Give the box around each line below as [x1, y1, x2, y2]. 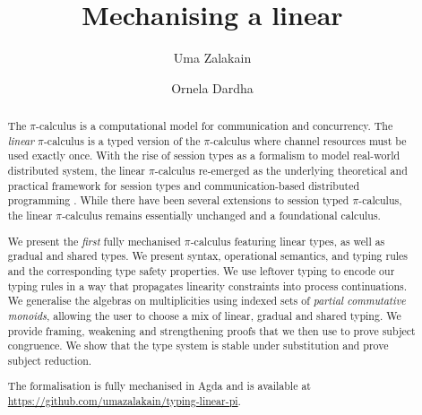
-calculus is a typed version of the [43, 133, 201, 148]
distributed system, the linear [7, 163, 145, 178]
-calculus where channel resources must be [210, 133, 407, 148]
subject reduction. [7, 352, 92, 367]
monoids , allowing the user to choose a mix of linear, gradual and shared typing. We [7, 307, 401, 323]
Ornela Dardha [171, 78, 254, 97]
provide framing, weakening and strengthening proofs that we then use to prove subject [7, 323, 416, 338]
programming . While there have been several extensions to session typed [7, 193, 349, 208]
